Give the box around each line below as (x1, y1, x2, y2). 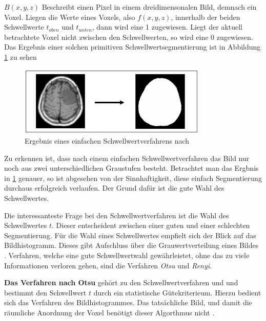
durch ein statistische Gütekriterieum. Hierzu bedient (93, 287, 261, 297)
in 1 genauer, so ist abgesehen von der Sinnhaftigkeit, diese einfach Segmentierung (4, 172, 262, 183)
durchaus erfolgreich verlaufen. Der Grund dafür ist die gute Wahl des (4, 182, 224, 193)
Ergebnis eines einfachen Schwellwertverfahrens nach (25, 135, 190, 146)
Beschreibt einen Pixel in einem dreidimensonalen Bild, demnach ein (42, 2, 257, 12)
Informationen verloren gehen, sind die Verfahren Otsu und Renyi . (4, 260, 212, 270)
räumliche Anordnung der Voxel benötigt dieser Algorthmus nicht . (4, 307, 215, 317)
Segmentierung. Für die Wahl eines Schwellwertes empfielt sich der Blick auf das (4, 230, 256, 240)
